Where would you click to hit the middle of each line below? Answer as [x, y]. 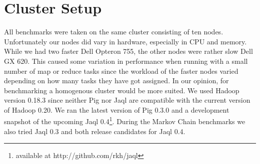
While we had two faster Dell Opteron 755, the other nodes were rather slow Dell [128, 51]
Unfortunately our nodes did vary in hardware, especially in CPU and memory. [125, 41]
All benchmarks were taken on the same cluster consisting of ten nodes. [114, 32]
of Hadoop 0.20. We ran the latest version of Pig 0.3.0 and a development [117, 109]
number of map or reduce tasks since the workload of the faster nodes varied [121, 71]
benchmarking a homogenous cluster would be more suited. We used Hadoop [122, 90]
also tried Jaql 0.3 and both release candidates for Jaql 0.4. [95, 131]
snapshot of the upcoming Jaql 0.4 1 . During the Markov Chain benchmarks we [125, 121]
